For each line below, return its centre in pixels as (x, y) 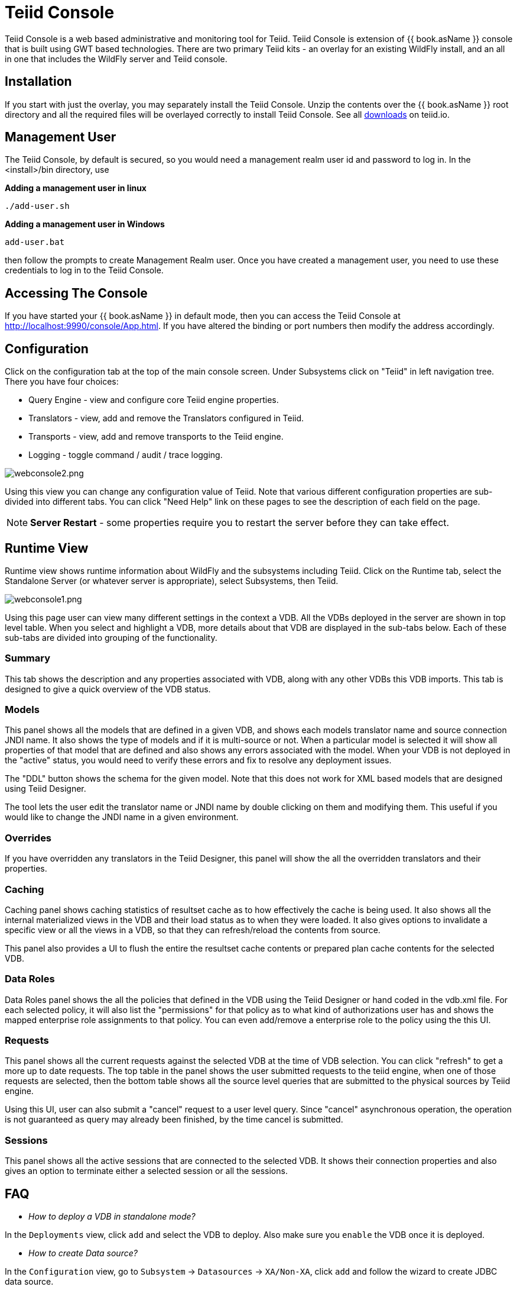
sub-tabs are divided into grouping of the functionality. (111, 637)
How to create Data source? (83, 1253)
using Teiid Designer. (45, 789)
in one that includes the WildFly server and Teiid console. (116, 59)
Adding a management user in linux (76, 188)
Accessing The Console (76, 293)
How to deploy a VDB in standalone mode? (112, 1217)
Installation (38, 82)
